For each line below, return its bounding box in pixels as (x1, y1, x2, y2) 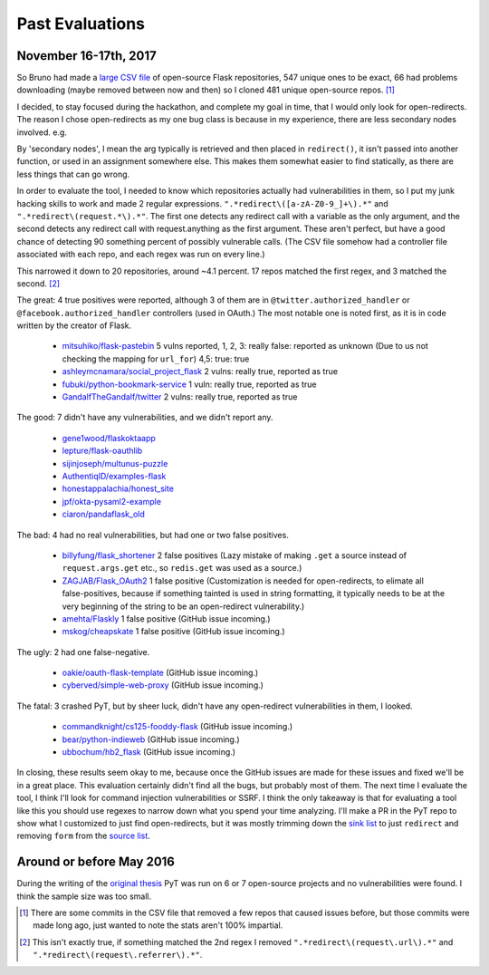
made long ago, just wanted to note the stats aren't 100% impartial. (33, 920, 283, 931)
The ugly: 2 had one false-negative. (16, 646, 150, 657)
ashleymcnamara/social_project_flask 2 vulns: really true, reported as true (62, 366, 339, 377)
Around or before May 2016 (16, 854, 176, 870)
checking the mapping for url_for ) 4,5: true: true (62, 353, 250, 364)
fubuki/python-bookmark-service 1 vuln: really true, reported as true (62, 379, 317, 390)
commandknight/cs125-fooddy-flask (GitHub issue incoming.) (62, 721, 293, 732)
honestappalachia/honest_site (62, 483, 174, 494)
